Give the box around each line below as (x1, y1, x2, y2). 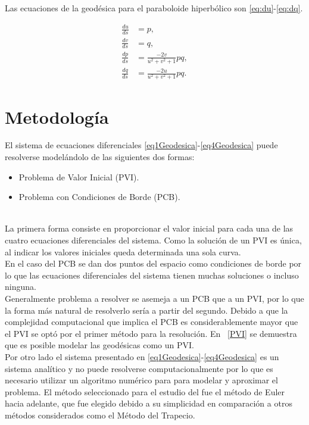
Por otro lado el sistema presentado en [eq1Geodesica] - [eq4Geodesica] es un (5, 350, 279, 362)
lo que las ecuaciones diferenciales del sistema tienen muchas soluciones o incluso (5, 268, 299, 281)
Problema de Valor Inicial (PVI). (18, 170, 139, 183)
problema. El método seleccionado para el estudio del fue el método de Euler (5, 385, 285, 398)
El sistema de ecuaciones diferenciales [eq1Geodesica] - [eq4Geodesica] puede (5, 139, 278, 151)
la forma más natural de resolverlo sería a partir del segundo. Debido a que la (5, 304, 288, 316)
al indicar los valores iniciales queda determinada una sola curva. (5, 245, 241, 258)
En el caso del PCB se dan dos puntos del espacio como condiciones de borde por (5, 257, 302, 270)
